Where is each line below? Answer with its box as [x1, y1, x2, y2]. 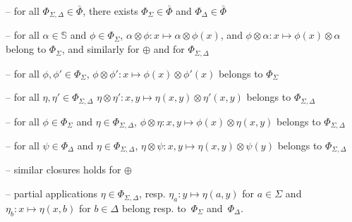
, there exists [83, 4, 138, 18]
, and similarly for [61, 42, 140, 56]
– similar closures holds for [6, 162, 121, 177]
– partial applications [6, 186, 98, 201]
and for [153, 42, 185, 56]
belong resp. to [121, 200, 186, 215]
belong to [6, 42, 47, 56]
